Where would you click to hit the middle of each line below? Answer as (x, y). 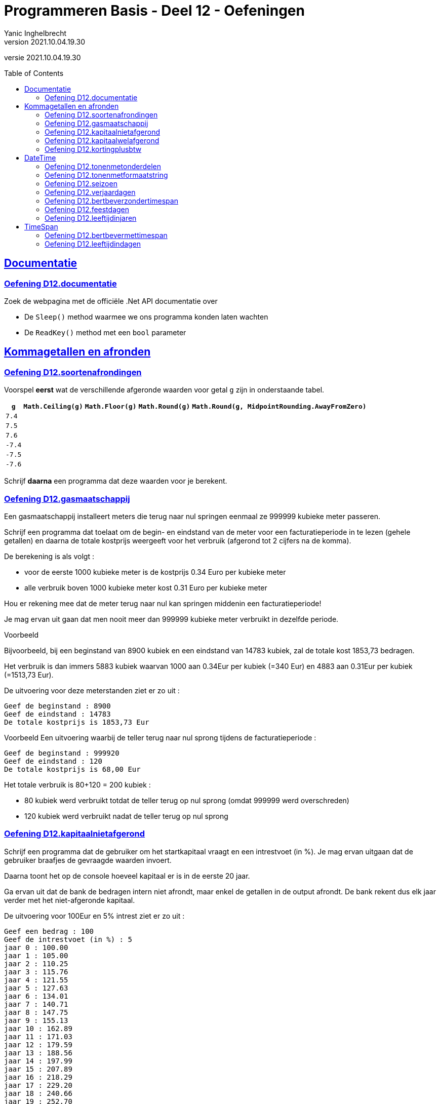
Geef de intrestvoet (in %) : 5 (68, 939)
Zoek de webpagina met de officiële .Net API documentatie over (111, 301)
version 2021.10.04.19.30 (45, 42)
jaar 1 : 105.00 (36, 955)
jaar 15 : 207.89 (38, 1069)
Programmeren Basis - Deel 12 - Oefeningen (154, 11)
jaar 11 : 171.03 (38, 1036)
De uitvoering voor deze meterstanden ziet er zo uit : (92, 690)
